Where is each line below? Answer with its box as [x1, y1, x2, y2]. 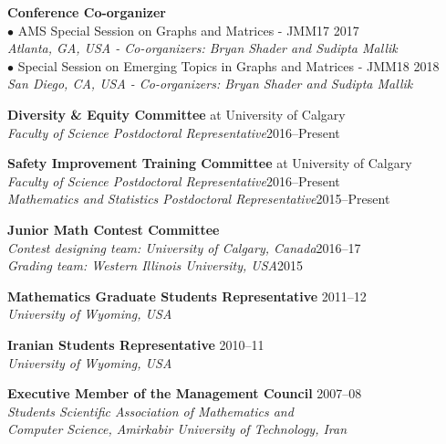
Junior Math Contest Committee [7, 219, 220, 238]
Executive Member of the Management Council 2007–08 [7, 384, 362, 403]
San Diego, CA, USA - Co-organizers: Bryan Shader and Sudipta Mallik [7, 74, 413, 93]
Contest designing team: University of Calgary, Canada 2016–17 [7, 238, 361, 257]
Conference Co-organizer [7, 3, 166, 21]
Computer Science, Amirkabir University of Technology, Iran [7, 419, 347, 439]
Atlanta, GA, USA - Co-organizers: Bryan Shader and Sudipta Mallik [7, 38, 398, 58]
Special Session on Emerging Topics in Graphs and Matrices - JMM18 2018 [17, 56, 440, 75]
